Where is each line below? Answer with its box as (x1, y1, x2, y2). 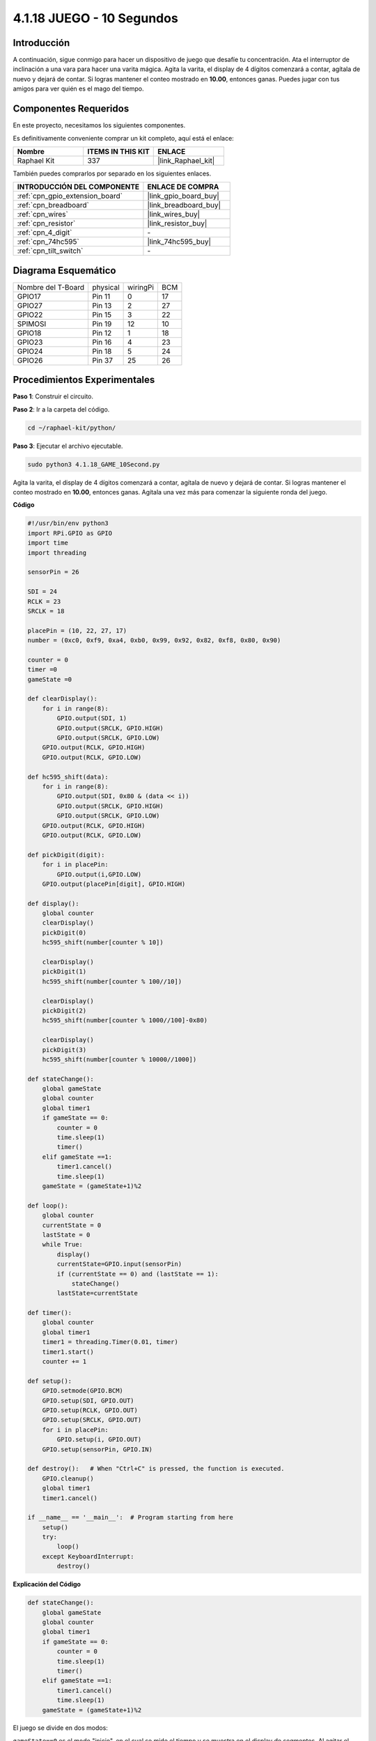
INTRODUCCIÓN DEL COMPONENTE (17, 182, 140, 192)
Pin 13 (92, 300, 112, 310)
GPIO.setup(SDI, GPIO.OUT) (42, 1396, 135, 1405)
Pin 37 (92, 355, 113, 365)
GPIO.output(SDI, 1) (56, 715, 127, 722)
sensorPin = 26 (27, 568, 79, 576)
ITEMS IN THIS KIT (87, 146, 150, 156)
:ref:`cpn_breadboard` (17, 201, 90, 210)
